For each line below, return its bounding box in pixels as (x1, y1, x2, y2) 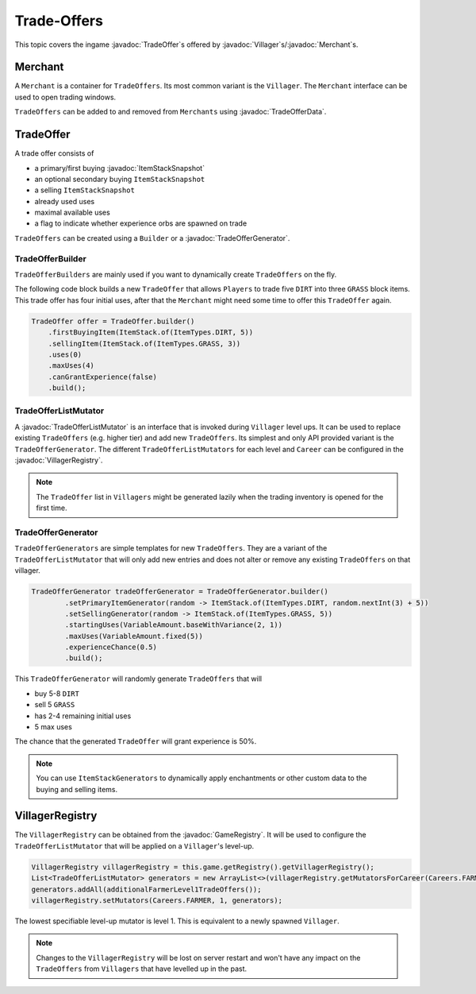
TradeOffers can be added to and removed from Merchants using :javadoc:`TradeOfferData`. (14, 107, 327, 117)
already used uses (34, 196, 95, 206)
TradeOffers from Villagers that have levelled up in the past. (36, 964, 248, 973)
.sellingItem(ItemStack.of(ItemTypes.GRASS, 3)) (48, 338, 241, 348)
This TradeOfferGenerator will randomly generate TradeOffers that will (14, 674, 262, 683)
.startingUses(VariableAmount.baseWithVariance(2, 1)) (64, 621, 283, 629)
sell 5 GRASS (34, 700, 75, 710)
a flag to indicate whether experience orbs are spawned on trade (34, 219, 248, 228)
